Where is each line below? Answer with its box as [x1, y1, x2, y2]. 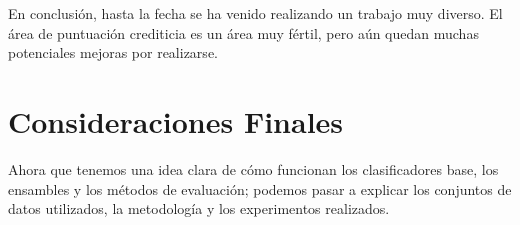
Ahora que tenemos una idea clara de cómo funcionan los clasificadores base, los [8, 158, 499, 179]
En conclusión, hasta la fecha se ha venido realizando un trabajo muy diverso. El [8, 3, 503, 23]
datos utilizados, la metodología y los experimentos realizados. [8, 198, 390, 219]
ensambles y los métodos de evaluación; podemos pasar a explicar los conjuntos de [8, 178, 512, 199]
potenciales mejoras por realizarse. [8, 42, 218, 63]
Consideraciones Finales [8, 100, 344, 141]
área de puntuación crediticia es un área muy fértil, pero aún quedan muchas [8, 22, 479, 43]
